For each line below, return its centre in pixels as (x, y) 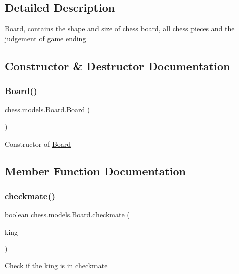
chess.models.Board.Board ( (47, 109)
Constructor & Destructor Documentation (117, 65)
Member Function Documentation (95, 171)
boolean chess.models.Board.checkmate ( (67, 215)
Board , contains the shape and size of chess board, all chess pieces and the (120, 29)
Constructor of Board (38, 143)
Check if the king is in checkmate (56, 265)
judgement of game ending (45, 38)
